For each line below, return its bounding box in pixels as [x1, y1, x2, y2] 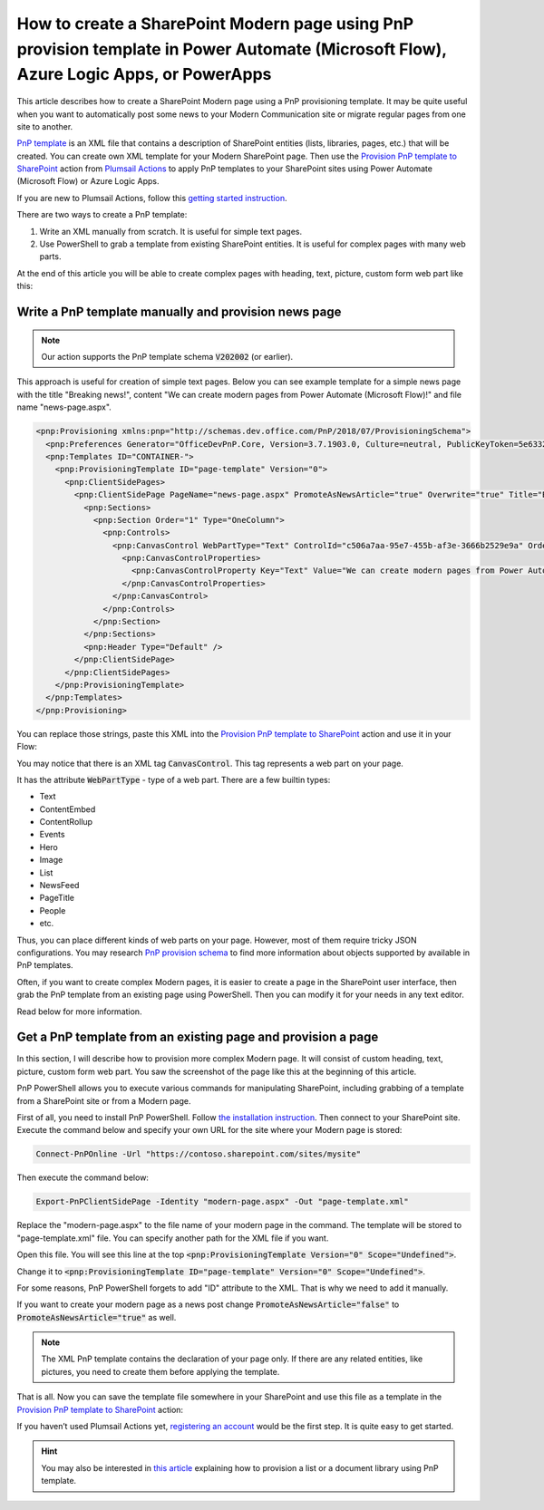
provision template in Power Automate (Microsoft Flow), [16, 39, 448, 59]
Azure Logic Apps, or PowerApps [16, 64, 272, 85]
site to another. [16, 121, 73, 131]
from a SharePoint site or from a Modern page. [16, 1095, 191, 1106]
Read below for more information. [16, 1006, 142, 1017]
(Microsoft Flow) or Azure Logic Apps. [16, 176, 160, 187]
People [39, 905, 66, 915]
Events [39, 829, 65, 840]
